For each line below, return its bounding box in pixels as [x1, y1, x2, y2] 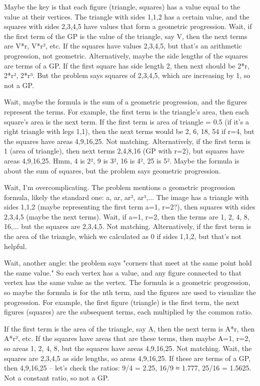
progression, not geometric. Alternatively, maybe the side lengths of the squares [4, 50, 248, 60]
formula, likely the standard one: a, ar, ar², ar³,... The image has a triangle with [4, 191, 249, 202]
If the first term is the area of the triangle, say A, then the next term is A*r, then [4, 323, 255, 333]
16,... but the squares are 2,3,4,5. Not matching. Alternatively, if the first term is [4, 221, 251, 231]
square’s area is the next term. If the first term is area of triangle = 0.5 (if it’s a [4, 116, 249, 126]
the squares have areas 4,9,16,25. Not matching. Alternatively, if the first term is [4, 135, 250, 146]
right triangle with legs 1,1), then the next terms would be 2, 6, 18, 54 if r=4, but [4, 126, 254, 136]
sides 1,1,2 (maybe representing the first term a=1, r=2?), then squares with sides [4, 201, 255, 212]
